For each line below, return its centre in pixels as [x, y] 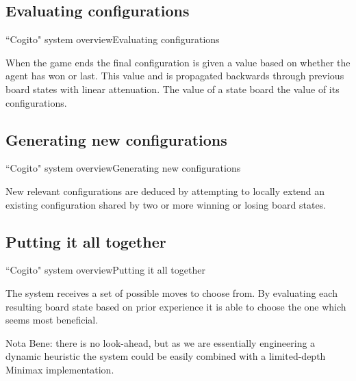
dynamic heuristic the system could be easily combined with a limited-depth [166, 356]
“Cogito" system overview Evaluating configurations [113, 39]
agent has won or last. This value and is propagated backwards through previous [175, 76]
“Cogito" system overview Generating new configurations [123, 168]
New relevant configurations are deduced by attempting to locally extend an [165, 190]
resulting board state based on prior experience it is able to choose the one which [176, 306]
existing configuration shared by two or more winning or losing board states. [166, 204]
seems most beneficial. [52, 320]
